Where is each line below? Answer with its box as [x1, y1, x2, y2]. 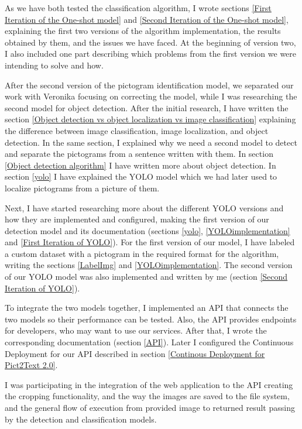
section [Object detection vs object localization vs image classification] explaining [5, 113, 296, 125]
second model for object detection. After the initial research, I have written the [5, 101, 289, 114]
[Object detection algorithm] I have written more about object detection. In [5, 159, 276, 171]
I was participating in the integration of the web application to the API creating [5, 378, 293, 390]
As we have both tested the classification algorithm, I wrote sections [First [5, 2, 272, 13]
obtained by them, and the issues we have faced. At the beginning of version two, [5, 36, 296, 48]
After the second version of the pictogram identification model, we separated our [5, 78, 294, 91]
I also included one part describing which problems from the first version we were [5, 47, 297, 60]
